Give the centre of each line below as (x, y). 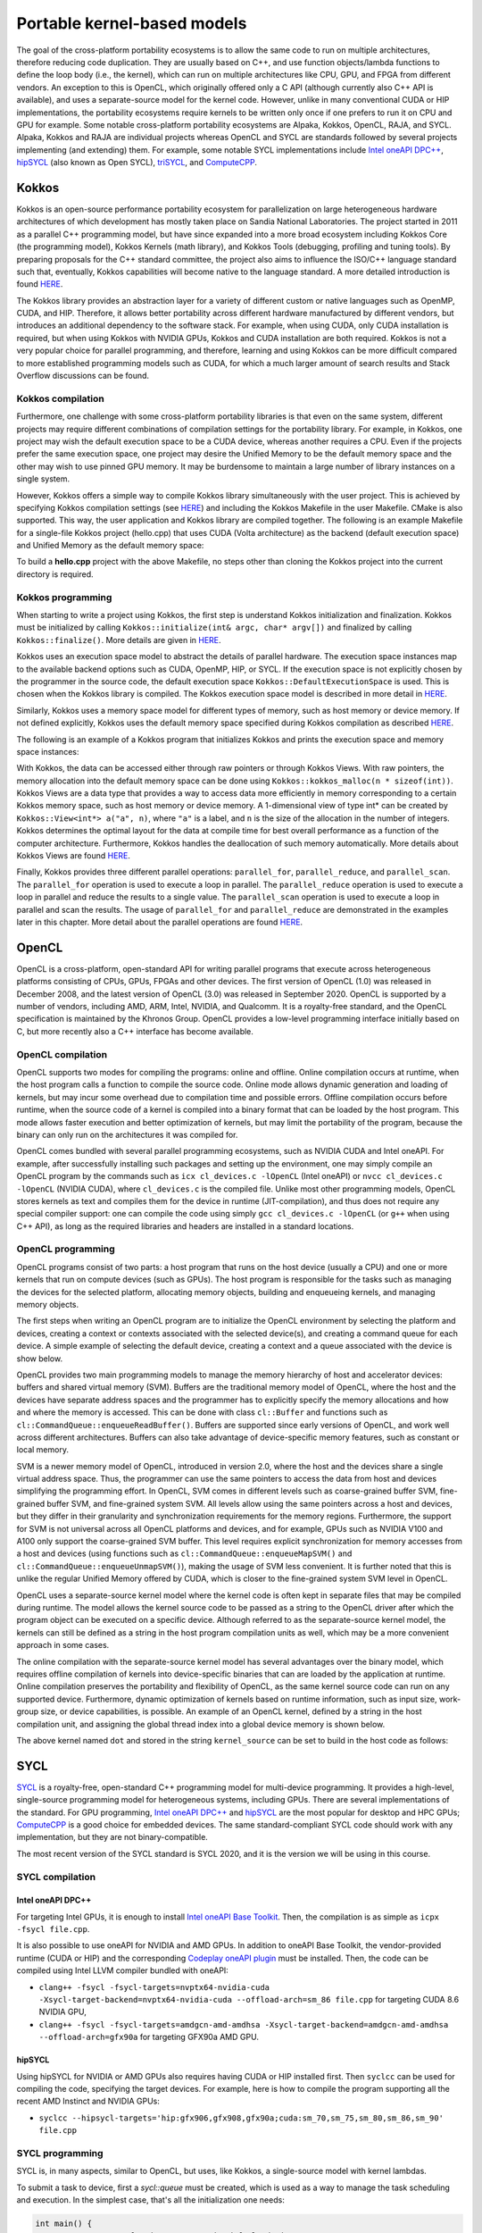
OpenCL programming (66, 1249)
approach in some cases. (63, 1645)
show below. (39, 1359)
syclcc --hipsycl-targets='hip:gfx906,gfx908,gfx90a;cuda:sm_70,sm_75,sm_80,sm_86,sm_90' (241, 2118)
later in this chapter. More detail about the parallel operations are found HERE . (160, 922)
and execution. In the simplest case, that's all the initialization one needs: (150, 2200)
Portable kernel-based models (132, 23)
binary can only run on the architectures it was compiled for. (127, 1134)
